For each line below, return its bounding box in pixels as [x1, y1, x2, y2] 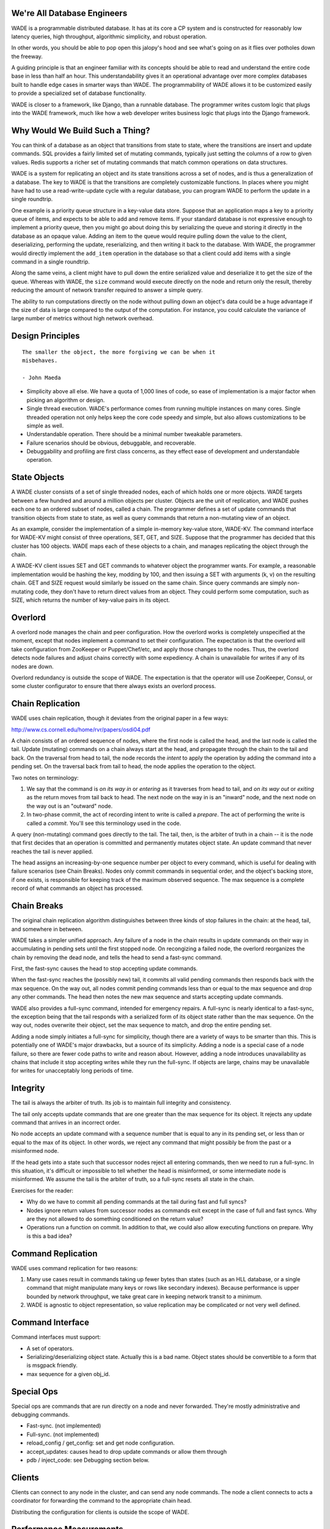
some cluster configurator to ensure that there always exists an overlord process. [11, 683, 216, 690]
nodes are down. [11, 662, 54, 670]
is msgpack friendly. [26, 1361, 78, 1369]
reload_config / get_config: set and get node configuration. [26, 1439, 175, 1446]
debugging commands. [11, 1411, 70, 1418]
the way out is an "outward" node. [26, 802, 113, 810]
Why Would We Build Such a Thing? [11, 125, 150, 136]
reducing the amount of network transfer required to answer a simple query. [11, 286, 203, 294]
